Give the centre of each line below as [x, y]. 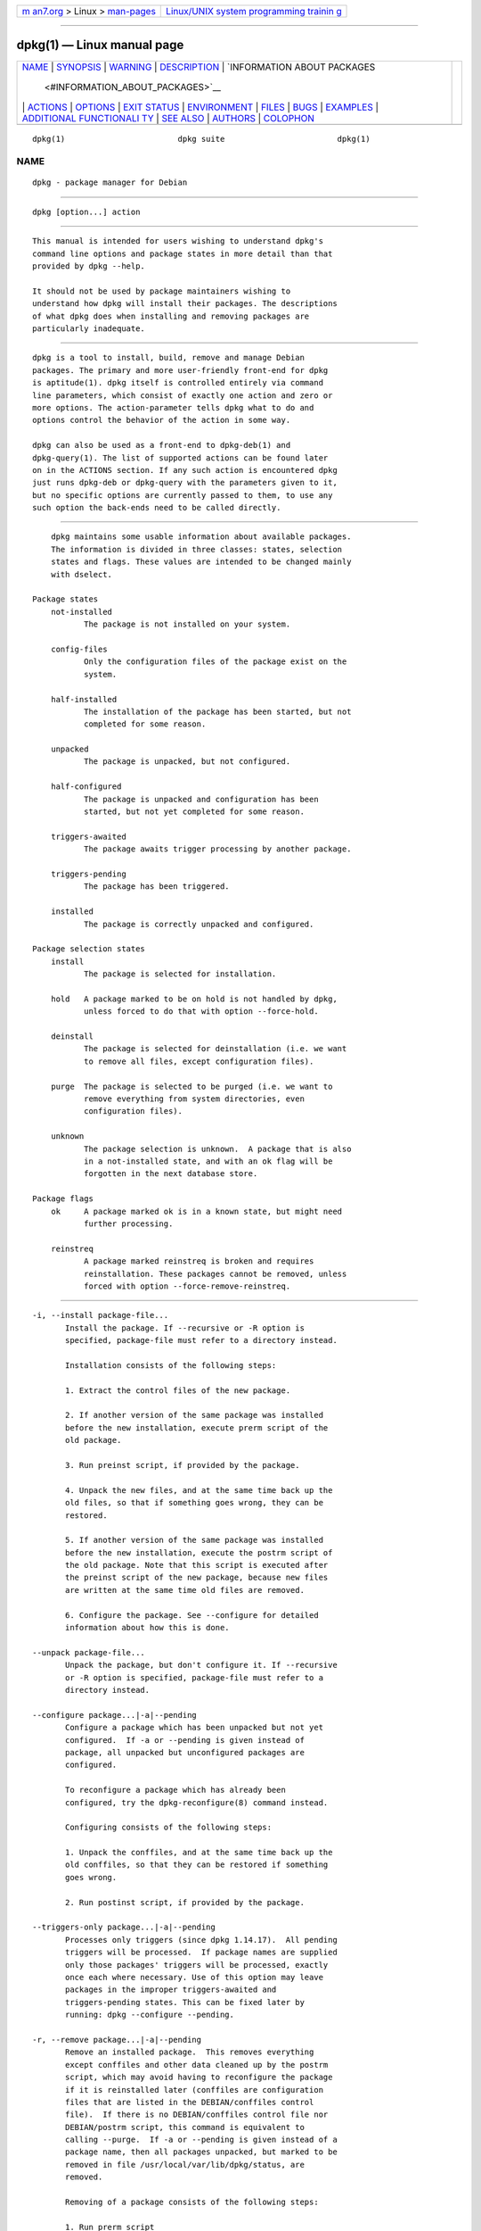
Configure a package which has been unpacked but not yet [195, 1728]
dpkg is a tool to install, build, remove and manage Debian [168, 358]
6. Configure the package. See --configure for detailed [192, 1615]
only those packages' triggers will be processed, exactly [197, 1965]
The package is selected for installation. [180, 974]
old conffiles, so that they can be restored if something [197, 1865]
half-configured [86, 787]
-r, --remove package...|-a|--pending [117, 2040]
